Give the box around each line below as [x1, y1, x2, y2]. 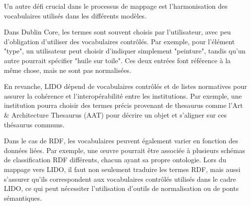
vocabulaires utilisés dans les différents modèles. [4, 10, 147, 20]
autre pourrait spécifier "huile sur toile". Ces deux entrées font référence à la [4, 55, 231, 65]
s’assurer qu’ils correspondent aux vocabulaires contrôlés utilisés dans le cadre [4, 173, 236, 184]
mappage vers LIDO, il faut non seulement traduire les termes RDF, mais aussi [4, 164, 241, 174]
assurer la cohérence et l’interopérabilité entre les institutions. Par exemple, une [4, 90, 242, 101]
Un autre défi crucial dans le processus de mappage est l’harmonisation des [4, 1, 228, 11]
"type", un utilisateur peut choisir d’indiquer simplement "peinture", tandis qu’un [4, 46, 246, 56]
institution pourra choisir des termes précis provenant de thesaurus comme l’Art [4, 100, 243, 110]
